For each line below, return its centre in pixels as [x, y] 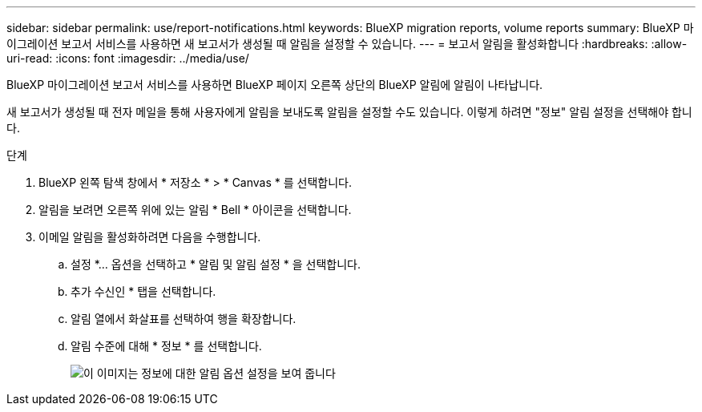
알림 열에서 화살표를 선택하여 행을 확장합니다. [184, 319]
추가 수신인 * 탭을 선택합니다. [143, 291]
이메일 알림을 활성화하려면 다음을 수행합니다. [150, 237]
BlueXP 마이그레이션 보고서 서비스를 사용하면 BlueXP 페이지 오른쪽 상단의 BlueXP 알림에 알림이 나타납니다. [275, 85]
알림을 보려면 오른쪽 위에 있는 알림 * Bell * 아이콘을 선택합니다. [195, 210]
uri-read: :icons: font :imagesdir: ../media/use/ [128, 58]
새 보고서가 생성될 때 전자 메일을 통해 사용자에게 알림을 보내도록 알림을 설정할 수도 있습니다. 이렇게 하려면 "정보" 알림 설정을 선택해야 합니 [349, 112]
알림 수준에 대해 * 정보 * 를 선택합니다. [166, 346]
